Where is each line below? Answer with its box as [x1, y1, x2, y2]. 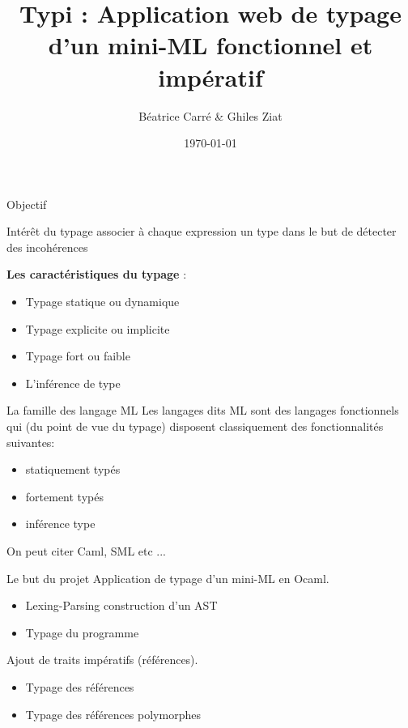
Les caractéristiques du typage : [6, 266, 187, 283]
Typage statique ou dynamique [25, 293, 180, 310]
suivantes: [6, 433, 55, 450]
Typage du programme [25, 624, 139, 641]
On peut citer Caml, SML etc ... [6, 543, 167, 559]
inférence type [25, 515, 96, 532]
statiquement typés [25, 461, 121, 478]
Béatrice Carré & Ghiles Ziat [138, 107, 283, 124]
